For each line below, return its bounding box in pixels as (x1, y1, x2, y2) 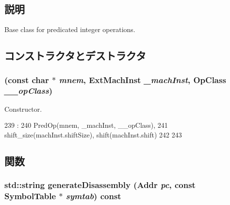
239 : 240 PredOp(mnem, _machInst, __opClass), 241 (4, 120, 168, 130)
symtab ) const (66, 190, 121, 202)
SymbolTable (4, 190, 56, 202)
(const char (4, 73, 49, 85)
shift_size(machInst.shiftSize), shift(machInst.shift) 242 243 (4, 129, 182, 139)
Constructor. (4, 103, 42, 114)
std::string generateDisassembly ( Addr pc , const (4, 179, 196, 191)
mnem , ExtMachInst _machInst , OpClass (59, 73, 226, 85)
